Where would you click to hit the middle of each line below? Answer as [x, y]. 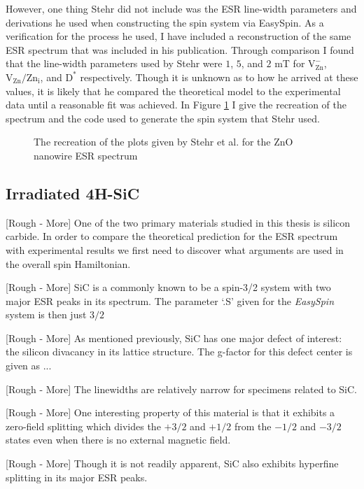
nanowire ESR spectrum [86, 155]
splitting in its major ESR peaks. [77, 477]
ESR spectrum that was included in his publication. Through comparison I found [180, 49]
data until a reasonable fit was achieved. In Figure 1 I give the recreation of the [176, 105]
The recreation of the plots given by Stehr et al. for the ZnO [163, 142]
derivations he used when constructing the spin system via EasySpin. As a [165, 22]
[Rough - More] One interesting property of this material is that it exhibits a [170, 412]
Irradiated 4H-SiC [73, 193]
